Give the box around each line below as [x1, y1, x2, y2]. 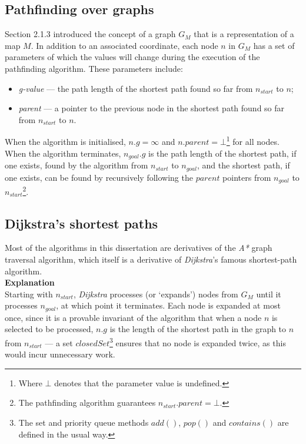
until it [256, 287, 281, 300]
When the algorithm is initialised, [5, 135, 126, 148]
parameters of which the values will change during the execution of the [5, 51, 260, 63]
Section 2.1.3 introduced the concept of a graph [5, 28, 176, 40]
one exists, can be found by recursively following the [5, 171, 193, 183]
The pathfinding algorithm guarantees [18, 396, 156, 409]
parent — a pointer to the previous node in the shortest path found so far [18, 102, 285, 114]
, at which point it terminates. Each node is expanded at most [56, 299, 281, 312]
